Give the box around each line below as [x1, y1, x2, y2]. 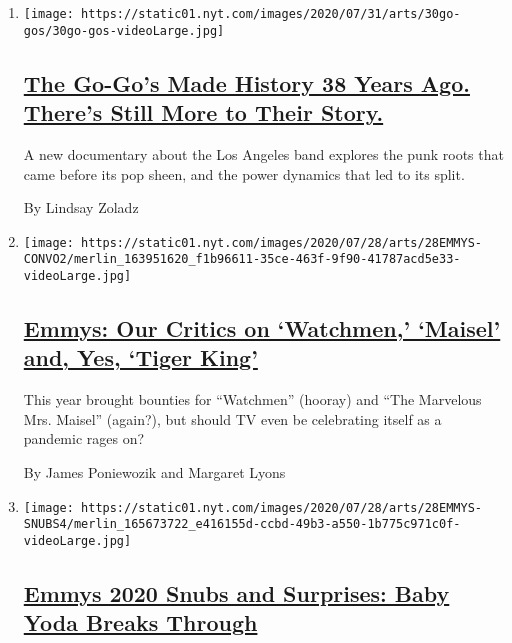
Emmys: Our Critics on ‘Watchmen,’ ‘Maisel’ [23, 313, 501, 344]
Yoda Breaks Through [23, 607, 258, 638]
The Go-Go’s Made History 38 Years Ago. [23, 67, 470, 98]
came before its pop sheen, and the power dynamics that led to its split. [23, 163, 465, 184]
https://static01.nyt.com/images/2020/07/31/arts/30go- [81, 7, 461, 21]
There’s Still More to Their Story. [23, 97, 384, 128]
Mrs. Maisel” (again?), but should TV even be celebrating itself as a [23, 408, 442, 429]
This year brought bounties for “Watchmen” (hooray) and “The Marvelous [23, 389, 482, 410]
